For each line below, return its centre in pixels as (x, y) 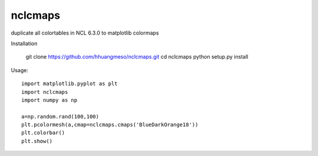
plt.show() (37, 141)
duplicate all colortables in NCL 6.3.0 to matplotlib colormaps (85, 33)
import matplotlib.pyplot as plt (69, 84)
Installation (24, 43)
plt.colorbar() (43, 133)
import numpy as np (49, 100)
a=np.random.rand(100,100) (60, 116)
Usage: (20, 70)
